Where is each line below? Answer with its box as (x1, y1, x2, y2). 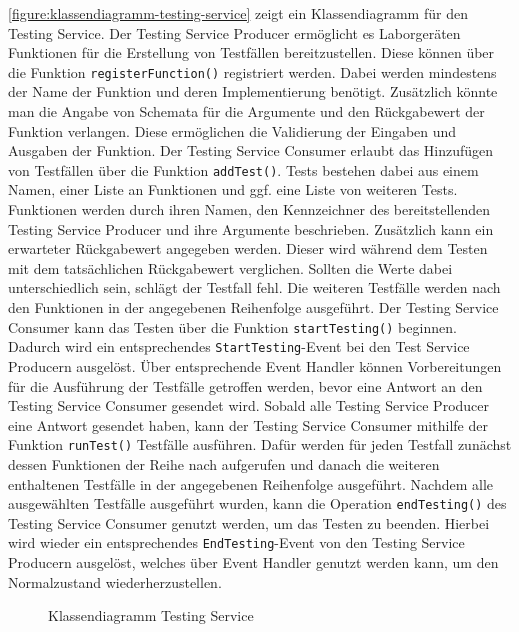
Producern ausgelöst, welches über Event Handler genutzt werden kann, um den (8, 552, 499, 573)
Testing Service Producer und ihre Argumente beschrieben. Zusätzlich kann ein (8, 218, 494, 239)
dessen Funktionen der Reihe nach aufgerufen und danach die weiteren (8, 453, 440, 474)
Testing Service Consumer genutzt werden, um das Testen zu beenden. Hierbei (8, 512, 490, 533)
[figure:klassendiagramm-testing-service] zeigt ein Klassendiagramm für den (8, 3, 468, 23)
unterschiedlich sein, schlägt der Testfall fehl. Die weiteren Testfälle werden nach (8, 277, 501, 298)
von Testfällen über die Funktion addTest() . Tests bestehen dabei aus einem (8, 159, 479, 180)
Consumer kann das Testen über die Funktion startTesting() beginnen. (8, 316, 457, 337)
